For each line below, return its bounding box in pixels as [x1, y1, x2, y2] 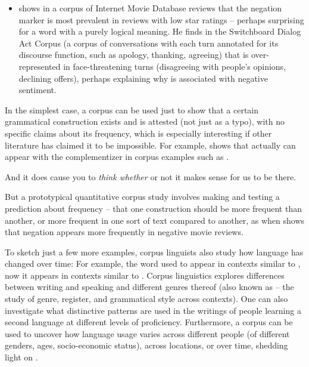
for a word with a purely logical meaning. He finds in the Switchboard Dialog [18, 25, 301, 38]
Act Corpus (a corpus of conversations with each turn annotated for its [18, 36, 279, 49]
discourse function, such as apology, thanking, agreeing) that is [18, 48, 249, 61]
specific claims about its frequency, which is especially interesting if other [5, 127, 272, 139]
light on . [5, 351, 38, 363]
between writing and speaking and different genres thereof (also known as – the [5, 280, 294, 293]
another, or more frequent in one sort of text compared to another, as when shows [5, 214, 305, 226]
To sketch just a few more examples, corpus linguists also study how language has [5, 245, 304, 258]
